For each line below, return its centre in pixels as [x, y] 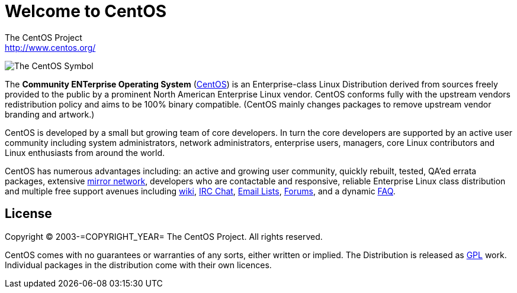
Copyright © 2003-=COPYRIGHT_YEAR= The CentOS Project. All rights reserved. [164, 236]
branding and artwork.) [50, 114]
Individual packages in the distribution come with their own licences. [138, 265]
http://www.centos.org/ [50, 47]
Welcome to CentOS [86, 11]
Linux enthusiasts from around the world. [85, 152]
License [28, 214]
